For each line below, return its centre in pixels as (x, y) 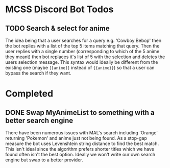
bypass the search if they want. (38, 73)
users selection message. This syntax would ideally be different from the (82, 62)
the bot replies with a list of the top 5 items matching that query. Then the (82, 46)
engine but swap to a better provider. (44, 160)
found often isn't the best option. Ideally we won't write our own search (80, 154)
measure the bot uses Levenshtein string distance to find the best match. (82, 143)
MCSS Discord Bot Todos (59, 9)
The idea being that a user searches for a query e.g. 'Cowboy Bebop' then (83, 40)
